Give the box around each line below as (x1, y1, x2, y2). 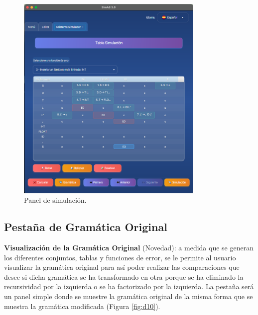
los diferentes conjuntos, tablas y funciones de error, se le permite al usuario (4, 252, 236, 262)
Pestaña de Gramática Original (4, 219, 167, 235)
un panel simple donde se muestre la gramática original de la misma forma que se (4, 291, 253, 301)
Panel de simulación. (24, 195, 87, 205)
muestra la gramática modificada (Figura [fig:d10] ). (4, 301, 160, 311)
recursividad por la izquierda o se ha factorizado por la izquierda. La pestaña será (4, 281, 254, 292)
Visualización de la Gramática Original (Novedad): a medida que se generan (4, 242, 254, 253)
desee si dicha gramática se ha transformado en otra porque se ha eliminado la (4, 271, 244, 282)
